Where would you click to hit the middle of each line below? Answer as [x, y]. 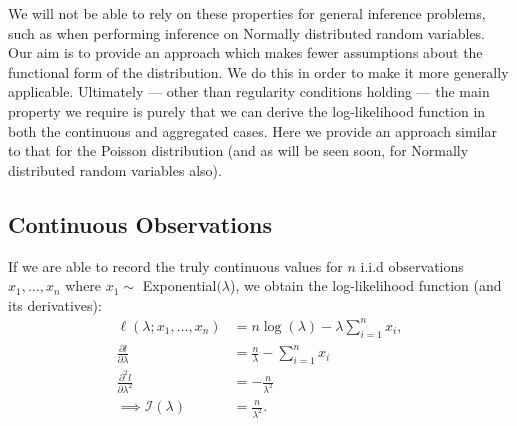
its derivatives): [55, 304]
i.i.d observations [412, 265]
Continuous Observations [140, 223]
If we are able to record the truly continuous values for [175, 265]
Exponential [179, 285]
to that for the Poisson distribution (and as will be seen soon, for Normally [238, 150]
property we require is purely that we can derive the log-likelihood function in [247, 110]
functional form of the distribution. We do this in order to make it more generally [258, 71]
